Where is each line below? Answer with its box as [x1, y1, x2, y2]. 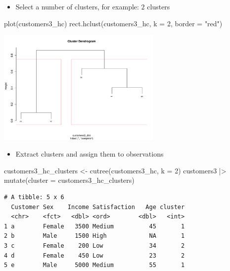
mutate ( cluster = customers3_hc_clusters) [4, 175, 135, 185]
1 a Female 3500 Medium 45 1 [4, 222, 185, 230]
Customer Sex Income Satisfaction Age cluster [11, 203, 185, 211]
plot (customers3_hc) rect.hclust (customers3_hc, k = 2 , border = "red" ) [4, 18, 223, 28]
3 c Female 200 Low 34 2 [4, 242, 185, 249]
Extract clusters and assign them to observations [15, 149, 164, 159]
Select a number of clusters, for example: [15, 1, 139, 11]
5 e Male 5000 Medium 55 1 [4, 262, 185, 269]
